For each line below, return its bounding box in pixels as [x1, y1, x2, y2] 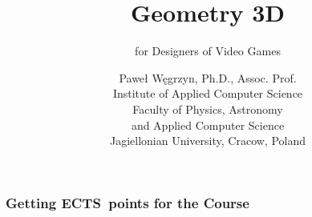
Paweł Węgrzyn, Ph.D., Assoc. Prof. [119, 69, 297, 86]
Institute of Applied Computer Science [112, 85, 303, 102]
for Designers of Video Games [135, 42, 281, 59]
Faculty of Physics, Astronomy [132, 100, 283, 117]
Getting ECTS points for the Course [6, 192, 249, 212]
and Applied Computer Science [131, 116, 285, 133]
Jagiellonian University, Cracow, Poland [109, 132, 306, 149]
